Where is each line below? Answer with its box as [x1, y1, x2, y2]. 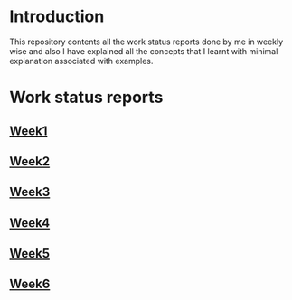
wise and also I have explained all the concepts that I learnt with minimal [9, 45, 278, 56]
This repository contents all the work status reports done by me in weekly [9, 36, 284, 47]
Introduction [9, 6, 105, 27]
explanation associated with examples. [9, 55, 154, 66]
